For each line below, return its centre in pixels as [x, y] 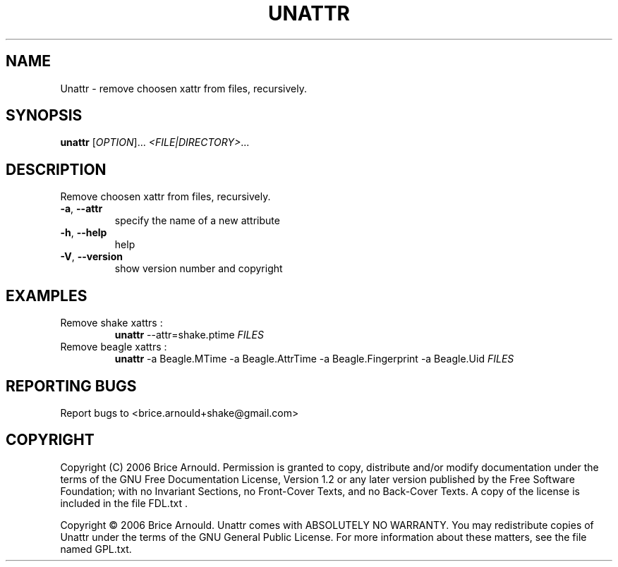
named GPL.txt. [96, 549]
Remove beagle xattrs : [114, 347]
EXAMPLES [47, 295]
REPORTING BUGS [71, 386]
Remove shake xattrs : [111, 323]
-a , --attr [81, 209]
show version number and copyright [199, 269]
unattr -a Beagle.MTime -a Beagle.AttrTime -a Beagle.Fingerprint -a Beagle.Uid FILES [314, 359]
